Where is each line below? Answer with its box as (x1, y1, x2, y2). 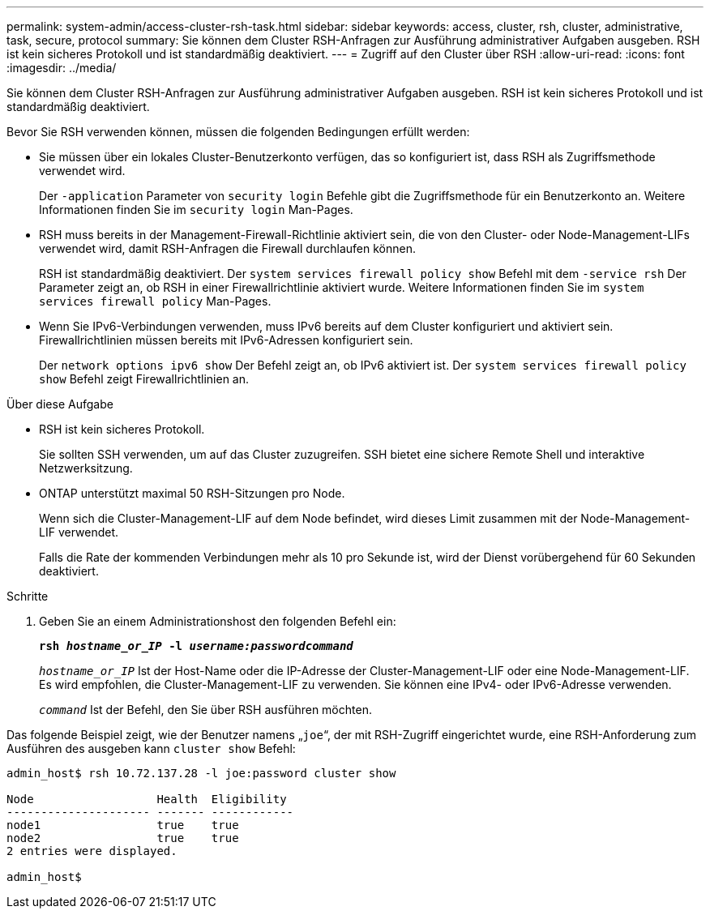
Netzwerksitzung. (39, 461, 133, 475)
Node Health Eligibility (6, 793, 287, 806)
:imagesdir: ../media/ (6, 61, 117, 75)
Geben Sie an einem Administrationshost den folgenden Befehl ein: (39, 614, 396, 628)
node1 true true (6, 819, 239, 832)
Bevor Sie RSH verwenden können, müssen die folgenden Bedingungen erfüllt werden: (6, 125, 470, 139)
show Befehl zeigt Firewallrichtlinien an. (39, 372, 250, 386)
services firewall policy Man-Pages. (39, 294, 272, 308)
